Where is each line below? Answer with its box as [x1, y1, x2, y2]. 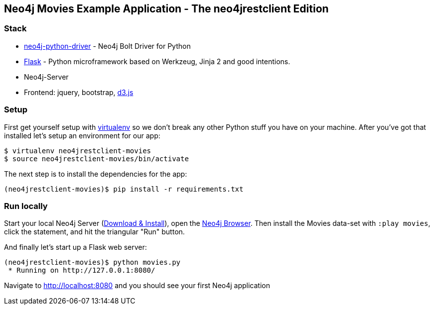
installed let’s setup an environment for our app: [4, 131, 160, 140]
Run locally [4, 201, 48, 211]
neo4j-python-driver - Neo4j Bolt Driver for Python [24, 41, 191, 50]
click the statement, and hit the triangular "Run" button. [4, 227, 185, 236]
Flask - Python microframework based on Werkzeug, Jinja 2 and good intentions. [24, 57, 290, 66]
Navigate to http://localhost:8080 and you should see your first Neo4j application [4, 281, 271, 290]
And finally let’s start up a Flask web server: [4, 243, 147, 252]
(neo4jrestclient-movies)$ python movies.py [4, 258, 181, 267]
